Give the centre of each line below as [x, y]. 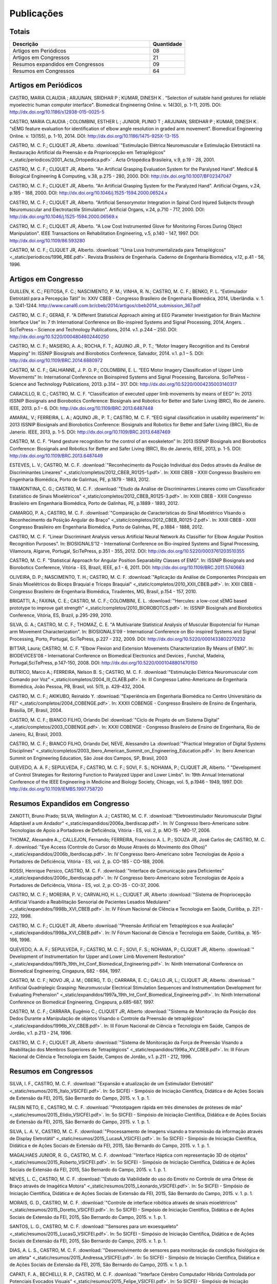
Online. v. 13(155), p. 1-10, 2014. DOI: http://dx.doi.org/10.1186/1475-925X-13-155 [94, 136]
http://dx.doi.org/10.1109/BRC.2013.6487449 [56, 456]
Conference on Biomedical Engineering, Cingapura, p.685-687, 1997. [82, 1002]
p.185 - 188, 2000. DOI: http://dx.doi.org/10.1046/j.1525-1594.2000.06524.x [88, 193]
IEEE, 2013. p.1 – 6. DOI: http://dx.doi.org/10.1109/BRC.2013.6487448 [81, 408]
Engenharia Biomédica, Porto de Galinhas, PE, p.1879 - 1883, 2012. [80, 480]
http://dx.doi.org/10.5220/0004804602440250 [59, 337]
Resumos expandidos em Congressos [58, 64]
